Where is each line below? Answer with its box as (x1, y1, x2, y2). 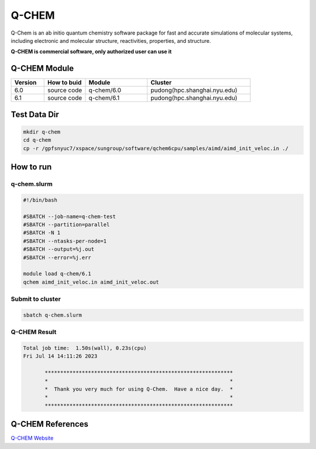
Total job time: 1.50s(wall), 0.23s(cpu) (23, 345, 147, 351)
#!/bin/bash (23, 196, 58, 203)
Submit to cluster (11, 295, 61, 303)
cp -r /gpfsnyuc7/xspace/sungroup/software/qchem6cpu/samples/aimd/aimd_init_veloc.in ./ (23, 145, 289, 152)
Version (14, 79, 37, 87)
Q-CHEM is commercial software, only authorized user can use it (11, 48, 172, 55)
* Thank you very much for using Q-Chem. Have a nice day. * (44, 386, 233, 392)
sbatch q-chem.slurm (23, 311, 82, 318)
